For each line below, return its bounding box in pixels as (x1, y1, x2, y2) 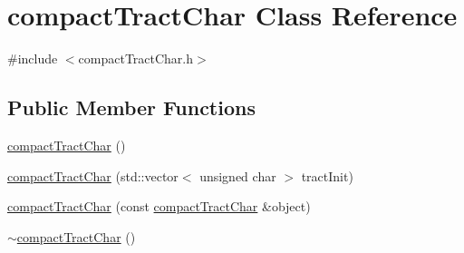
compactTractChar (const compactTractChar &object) (7, 197, 311, 216)
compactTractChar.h (78, 49, 194, 68)
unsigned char (199, 166, 276, 185)
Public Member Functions (7, 93, 256, 122)
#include (7, 49, 58, 68)
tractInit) (301, 166, 353, 185)
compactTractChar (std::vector (7, 166, 179, 185)
